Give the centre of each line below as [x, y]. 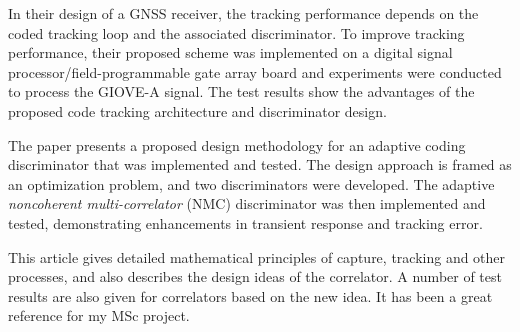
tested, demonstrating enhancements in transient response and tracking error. [245, 222]
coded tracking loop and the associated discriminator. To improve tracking [236, 32]
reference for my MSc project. [99, 315]
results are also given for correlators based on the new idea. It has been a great [250, 295]
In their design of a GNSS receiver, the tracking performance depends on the [243, 13]
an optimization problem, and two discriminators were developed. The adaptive [251, 183]
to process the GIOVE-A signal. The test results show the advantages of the [241, 91]
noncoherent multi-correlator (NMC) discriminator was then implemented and [247, 203]
